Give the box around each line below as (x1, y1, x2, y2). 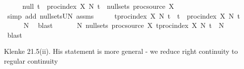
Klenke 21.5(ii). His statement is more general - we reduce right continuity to (4, 46, 238, 56)
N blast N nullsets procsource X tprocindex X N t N (23, 20, 224, 30)
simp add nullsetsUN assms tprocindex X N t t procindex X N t (7, 10, 240, 21)
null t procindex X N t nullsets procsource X (22, 1, 174, 11)
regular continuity (4, 55, 58, 66)
